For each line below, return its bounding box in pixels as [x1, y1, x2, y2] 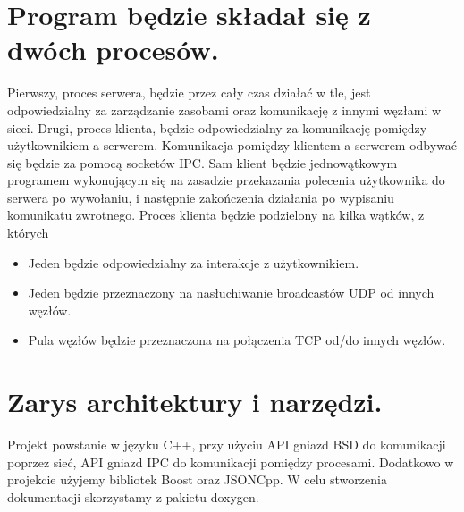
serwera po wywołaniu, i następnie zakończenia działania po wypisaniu [7, 188, 394, 206]
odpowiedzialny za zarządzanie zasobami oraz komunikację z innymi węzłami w [7, 100, 442, 119]
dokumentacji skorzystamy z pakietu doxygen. [7, 487, 259, 506]
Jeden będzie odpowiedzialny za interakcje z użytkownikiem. [28, 253, 359, 272]
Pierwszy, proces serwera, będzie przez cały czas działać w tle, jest [7, 83, 371, 102]
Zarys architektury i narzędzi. [7, 383, 383, 420]
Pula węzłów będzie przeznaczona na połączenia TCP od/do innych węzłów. [28, 331, 446, 349]
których [7, 223, 49, 242]
